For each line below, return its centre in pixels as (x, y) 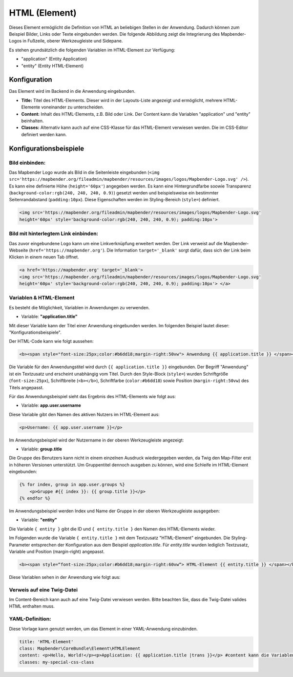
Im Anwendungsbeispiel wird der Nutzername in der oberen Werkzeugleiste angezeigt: (96, 440)
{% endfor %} (35, 498)
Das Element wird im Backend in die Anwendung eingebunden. (72, 91)
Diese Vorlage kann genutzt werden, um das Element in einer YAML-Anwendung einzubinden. (103, 629)
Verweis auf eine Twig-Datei (43, 590)
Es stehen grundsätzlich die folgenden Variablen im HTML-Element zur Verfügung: (92, 50)
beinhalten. (32, 121)
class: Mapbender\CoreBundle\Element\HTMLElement (80, 648)
